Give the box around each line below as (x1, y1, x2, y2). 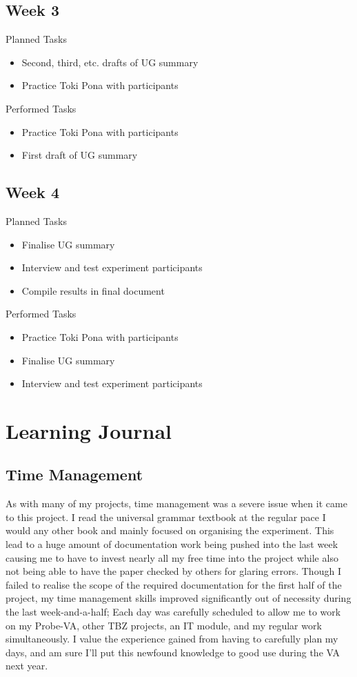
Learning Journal (6, 416, 172, 444)
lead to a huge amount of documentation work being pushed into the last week (6, 537, 338, 551)
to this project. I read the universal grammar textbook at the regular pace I (6, 509, 326, 524)
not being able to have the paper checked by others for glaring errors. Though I (6, 564, 341, 578)
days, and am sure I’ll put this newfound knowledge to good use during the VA (6, 645, 340, 659)
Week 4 (6, 181, 59, 203)
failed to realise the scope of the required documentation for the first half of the (6, 577, 342, 591)
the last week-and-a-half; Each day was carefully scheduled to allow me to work (6, 605, 341, 619)
